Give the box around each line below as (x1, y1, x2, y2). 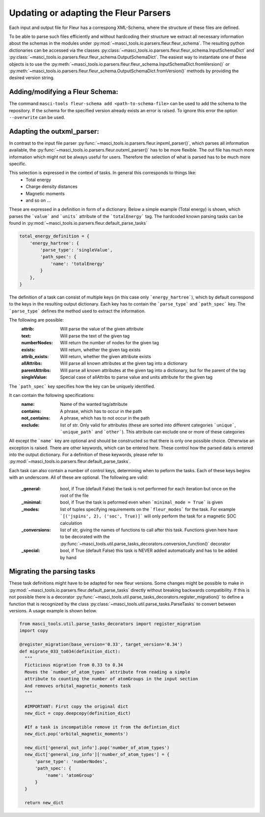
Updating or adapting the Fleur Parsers (9, 7, 171, 18)
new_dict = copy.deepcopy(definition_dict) (25, 711, 131, 716)
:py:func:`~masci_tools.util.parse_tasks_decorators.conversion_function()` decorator (60, 541, 231, 546)
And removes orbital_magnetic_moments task (25, 683, 131, 689)
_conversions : (21, 527, 51, 533)
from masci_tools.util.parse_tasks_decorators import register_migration (19, 621, 201, 627)
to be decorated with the (60, 534, 110, 540)
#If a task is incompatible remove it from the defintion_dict (25, 724, 180, 730)
